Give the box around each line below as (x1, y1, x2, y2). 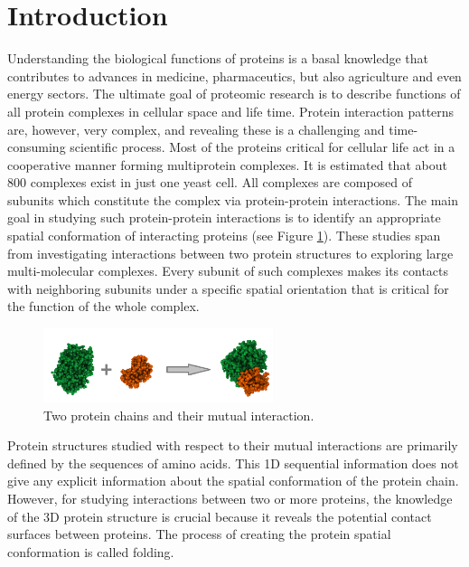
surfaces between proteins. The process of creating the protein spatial (7, 524, 391, 543)
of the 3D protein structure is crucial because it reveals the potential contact (7, 506, 432, 525)
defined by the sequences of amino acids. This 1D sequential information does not (7, 453, 459, 472)
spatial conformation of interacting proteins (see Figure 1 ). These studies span (7, 226, 441, 245)
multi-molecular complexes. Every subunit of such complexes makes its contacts (7, 261, 449, 280)
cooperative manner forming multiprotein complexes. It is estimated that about (7, 155, 447, 174)
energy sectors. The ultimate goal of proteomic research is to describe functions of (7, 84, 461, 103)
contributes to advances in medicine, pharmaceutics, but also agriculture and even (7, 66, 462, 85)
